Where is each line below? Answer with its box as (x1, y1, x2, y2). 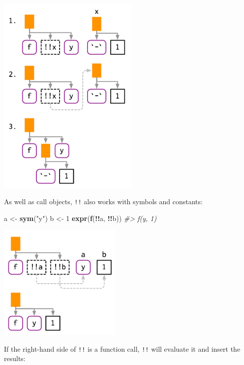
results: (4, 353, 26, 364)
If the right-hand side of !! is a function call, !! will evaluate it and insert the (4, 343, 241, 354)
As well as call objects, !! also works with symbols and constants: (4, 196, 203, 207)
